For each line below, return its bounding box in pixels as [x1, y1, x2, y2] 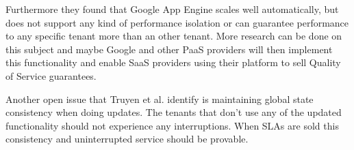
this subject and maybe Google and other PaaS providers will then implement [5, 42, 333, 56]
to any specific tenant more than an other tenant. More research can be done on [5, 29, 342, 43]
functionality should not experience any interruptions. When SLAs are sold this [5, 118, 339, 132]
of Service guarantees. [5, 68, 97, 82]
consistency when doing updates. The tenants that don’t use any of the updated [5, 105, 342, 119]
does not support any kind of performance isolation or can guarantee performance [5, 15, 349, 29]
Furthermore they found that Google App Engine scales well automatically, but [5, 2, 339, 16]
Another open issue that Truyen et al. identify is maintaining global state [5, 91, 314, 106]
